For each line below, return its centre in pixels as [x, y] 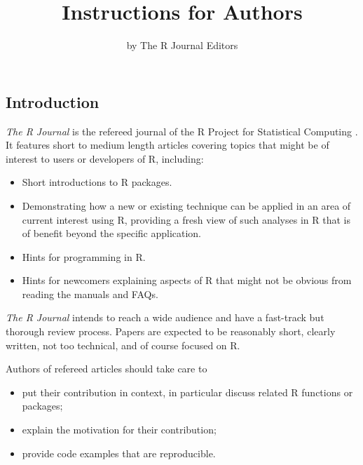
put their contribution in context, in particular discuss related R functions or [187, 392]
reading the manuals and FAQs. [90, 294]
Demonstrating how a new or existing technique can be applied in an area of [186, 205]
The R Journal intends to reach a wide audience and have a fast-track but [165, 317]
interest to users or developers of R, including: [105, 158]
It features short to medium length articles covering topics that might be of [167, 145]
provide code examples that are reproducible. [119, 453]
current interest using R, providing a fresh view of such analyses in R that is [186, 219]
